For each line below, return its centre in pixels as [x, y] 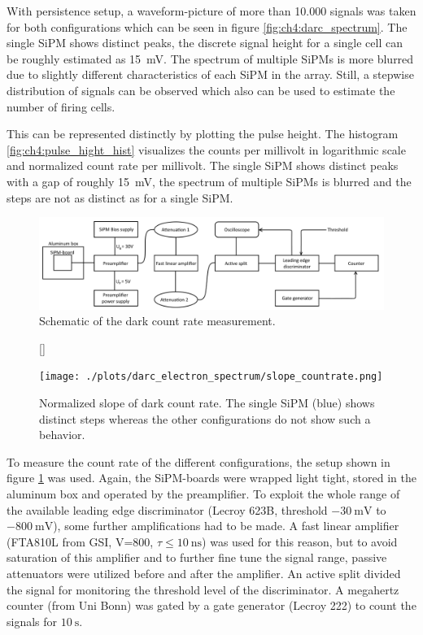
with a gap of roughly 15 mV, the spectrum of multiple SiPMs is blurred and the [209, 181]
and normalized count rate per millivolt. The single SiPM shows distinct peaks [203, 165]
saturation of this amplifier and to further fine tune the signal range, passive [197, 557]
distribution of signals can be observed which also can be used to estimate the [201, 90]
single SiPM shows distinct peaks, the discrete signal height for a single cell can [205, 43]
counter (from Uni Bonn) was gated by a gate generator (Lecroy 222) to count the [211, 605]
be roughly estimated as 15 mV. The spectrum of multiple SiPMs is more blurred [210, 58]
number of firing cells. [61, 106]
